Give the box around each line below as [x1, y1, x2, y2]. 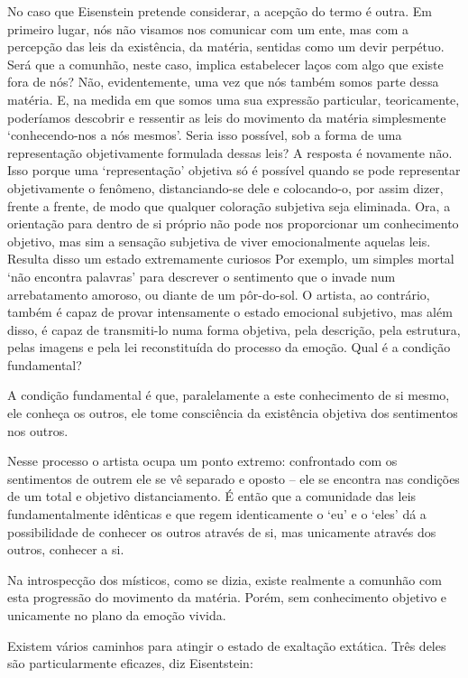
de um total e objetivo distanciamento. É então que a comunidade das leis [7, 487, 417, 506]
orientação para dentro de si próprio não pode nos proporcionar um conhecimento [7, 214, 459, 233]
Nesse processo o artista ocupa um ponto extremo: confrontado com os [7, 451, 398, 470]
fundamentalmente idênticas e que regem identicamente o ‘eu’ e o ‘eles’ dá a [7, 505, 427, 524]
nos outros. [7, 421, 69, 440]
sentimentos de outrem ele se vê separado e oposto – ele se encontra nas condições [7, 469, 460, 488]
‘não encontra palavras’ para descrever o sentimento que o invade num [7, 266, 396, 285]
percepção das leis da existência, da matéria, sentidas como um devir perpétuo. [7, 37, 445, 56]
